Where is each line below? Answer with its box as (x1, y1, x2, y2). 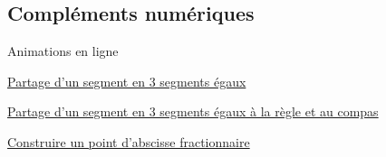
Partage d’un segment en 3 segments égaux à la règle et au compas (7, 102, 379, 121)
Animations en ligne (7, 42, 119, 60)
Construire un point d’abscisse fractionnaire (7, 132, 250, 151)
